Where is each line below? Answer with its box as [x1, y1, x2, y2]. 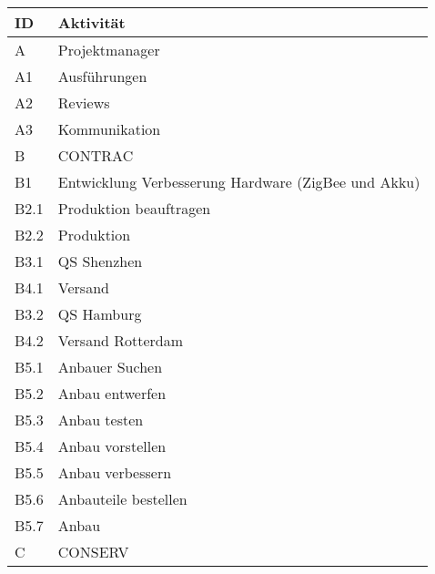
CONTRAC [57, 145, 134, 166]
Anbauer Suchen [57, 356, 163, 377]
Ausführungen [57, 66, 147, 87]
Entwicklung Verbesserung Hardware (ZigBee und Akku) [57, 171, 420, 192]
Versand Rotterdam [57, 330, 184, 351]
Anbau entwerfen [57, 383, 167, 404]
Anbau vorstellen [57, 436, 167, 456]
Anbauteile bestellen [57, 488, 187, 509]
